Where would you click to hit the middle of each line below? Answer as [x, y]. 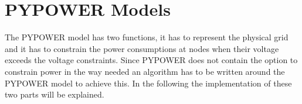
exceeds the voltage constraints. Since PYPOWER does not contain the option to [151, 60]
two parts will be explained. [55, 94]
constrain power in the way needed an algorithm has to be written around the [145, 71]
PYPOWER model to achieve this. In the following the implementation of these [148, 83]
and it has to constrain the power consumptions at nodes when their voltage [142, 48]
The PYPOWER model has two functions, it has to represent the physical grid [147, 37]
